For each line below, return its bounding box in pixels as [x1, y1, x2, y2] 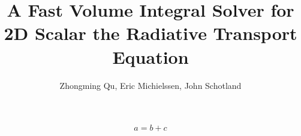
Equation [112, 44, 189, 69]
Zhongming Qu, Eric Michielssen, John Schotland [59, 79, 242, 91]
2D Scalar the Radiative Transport [4, 21, 297, 45]
